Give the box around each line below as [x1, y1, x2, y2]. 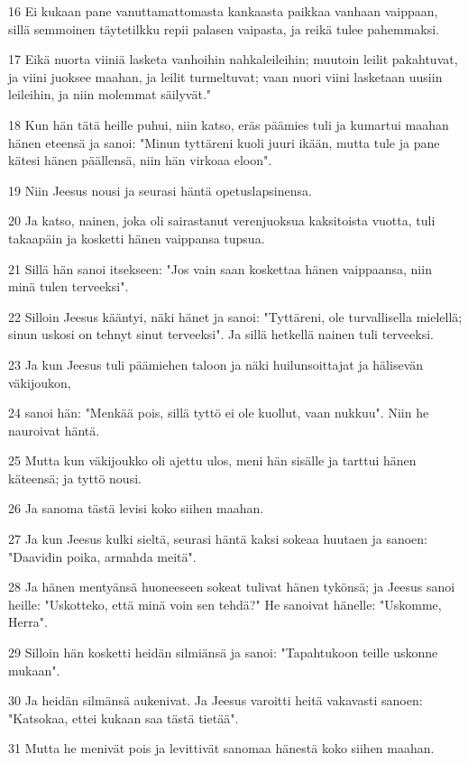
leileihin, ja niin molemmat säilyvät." [8, 85, 212, 104]
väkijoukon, [8, 372, 71, 391]
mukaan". [8, 660, 60, 679]
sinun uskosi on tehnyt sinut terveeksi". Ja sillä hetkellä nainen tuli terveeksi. [8, 325, 434, 344]
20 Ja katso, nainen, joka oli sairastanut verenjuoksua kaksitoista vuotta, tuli [8, 211, 436, 230]
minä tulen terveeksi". [8, 277, 129, 296]
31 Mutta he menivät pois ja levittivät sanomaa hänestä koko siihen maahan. [8, 739, 435, 758]
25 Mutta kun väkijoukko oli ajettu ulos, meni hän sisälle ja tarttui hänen [8, 451, 417, 470]
